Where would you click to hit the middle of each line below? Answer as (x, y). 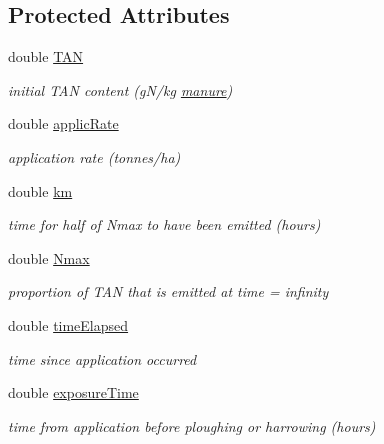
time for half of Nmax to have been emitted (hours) (164, 224)
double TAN (46, 56)
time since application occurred (102, 358)
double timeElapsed (68, 324)
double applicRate (63, 123)
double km (40, 190)
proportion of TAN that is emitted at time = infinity (168, 291)
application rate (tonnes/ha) (94, 156)
